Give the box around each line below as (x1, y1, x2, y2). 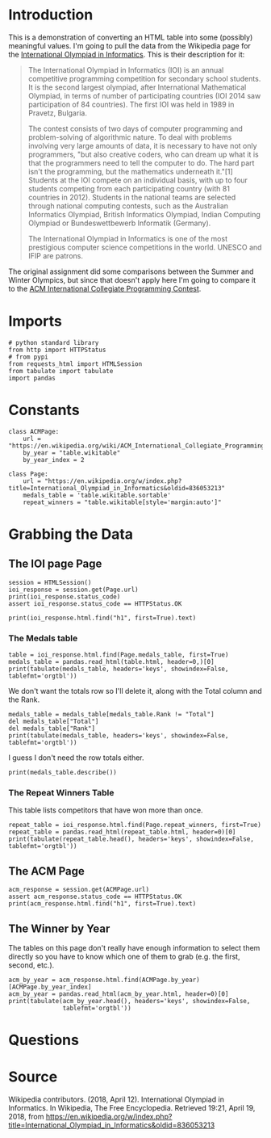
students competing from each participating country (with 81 (27, 183, 230, 193)
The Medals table (8, 632, 78, 644)
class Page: (8, 470, 48, 478)
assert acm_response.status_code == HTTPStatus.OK (8, 892, 182, 901)
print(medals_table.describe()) (8, 769, 117, 777)
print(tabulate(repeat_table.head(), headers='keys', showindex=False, (8, 835, 254, 843)
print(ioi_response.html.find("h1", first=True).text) (8, 614, 197, 622)
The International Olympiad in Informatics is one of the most (27, 233, 228, 243)
